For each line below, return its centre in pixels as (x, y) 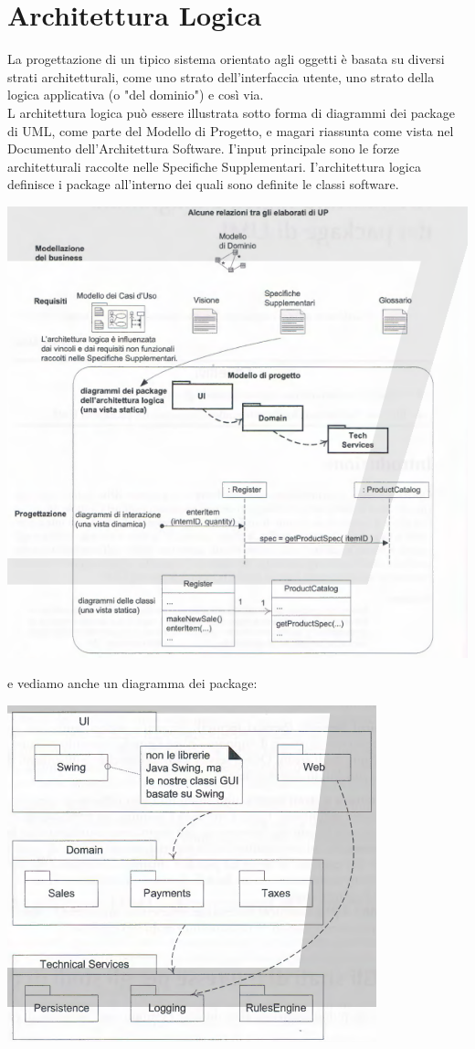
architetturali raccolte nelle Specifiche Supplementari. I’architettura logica (214, 166)
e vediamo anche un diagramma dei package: (132, 683)
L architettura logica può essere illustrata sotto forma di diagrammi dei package (231, 112)
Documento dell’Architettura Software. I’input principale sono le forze (204, 148)
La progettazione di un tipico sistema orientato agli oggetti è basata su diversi (226, 59)
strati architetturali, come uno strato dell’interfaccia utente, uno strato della (221, 76)
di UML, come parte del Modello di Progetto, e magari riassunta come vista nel (231, 130)
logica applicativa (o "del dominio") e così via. (136, 95)
